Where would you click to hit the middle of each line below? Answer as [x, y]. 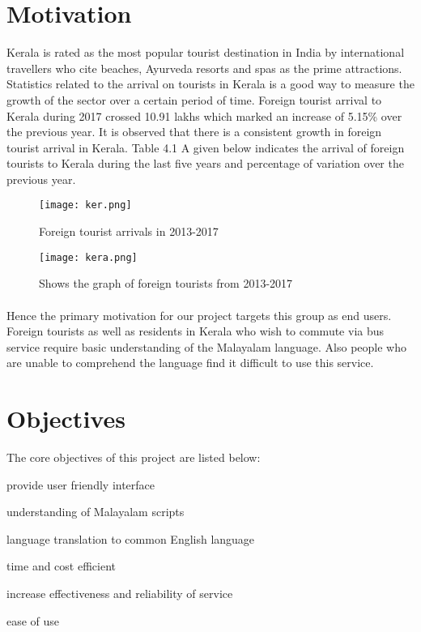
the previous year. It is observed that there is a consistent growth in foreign [194, 132]
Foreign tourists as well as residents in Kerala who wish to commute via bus [196, 331]
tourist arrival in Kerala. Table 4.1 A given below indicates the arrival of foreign [206, 147]
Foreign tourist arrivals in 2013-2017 [129, 231]
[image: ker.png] [85, 205]
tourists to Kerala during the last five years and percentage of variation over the [205, 163]
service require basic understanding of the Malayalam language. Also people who [206, 346]
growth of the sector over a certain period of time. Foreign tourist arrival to [194, 99]
